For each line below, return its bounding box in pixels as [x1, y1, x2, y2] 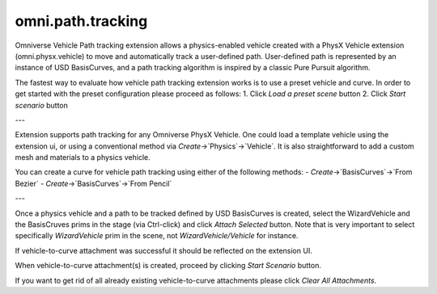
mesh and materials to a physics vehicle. [15, 153, 151, 162]
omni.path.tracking [15, 12, 148, 30]
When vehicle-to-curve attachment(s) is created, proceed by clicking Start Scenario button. [15, 261, 321, 271]
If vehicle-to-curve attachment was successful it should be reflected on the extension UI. [15, 246, 313, 255]
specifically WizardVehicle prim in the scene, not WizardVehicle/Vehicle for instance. [15, 231, 299, 241]
